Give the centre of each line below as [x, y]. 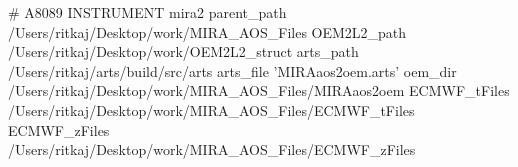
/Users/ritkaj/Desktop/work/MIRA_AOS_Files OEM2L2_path [207, 31]
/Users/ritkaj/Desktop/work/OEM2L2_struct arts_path [183, 51]
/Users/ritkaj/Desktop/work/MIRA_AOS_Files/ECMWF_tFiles [211, 109]
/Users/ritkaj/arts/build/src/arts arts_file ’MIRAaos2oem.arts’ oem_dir [232, 70]
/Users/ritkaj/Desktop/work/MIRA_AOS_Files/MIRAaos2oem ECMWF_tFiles [259, 90]
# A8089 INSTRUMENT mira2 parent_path [147, 12]
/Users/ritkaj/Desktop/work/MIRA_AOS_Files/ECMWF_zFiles [212, 149]
